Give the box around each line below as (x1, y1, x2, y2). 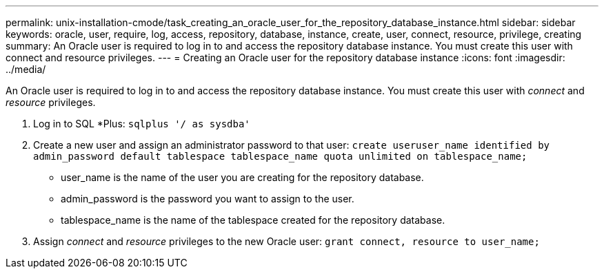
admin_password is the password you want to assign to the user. (61, 193, 354, 204)
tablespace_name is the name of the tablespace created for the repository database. (61, 214, 445, 226)
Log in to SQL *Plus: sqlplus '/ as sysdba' (33, 118, 250, 129)
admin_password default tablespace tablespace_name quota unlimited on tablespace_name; (33, 151, 527, 162)
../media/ (6, 63, 46, 75)
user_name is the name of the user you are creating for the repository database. (61, 171, 424, 183)
